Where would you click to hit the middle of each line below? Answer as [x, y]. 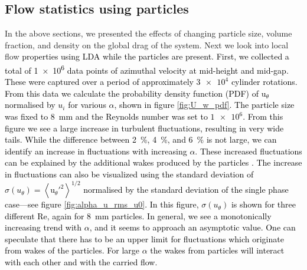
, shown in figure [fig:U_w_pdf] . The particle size [204, 105]
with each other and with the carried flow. [81, 262]
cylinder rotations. [264, 82]
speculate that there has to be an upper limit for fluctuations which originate [144, 238]
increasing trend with [43, 227]
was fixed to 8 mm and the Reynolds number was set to [106, 116]
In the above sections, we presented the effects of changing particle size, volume [148, 33]
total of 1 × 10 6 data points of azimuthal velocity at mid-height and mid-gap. [147, 69]
